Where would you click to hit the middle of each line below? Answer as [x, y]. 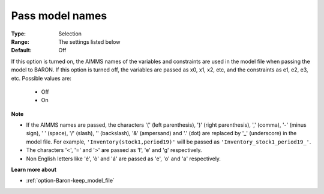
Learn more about [34, 170]
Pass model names [59, 16]
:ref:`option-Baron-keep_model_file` [70, 181]
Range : [20, 41]
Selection [70, 34]
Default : [22, 50]
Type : [19, 34]
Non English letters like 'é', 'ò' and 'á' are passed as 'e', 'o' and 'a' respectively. [124, 159]
